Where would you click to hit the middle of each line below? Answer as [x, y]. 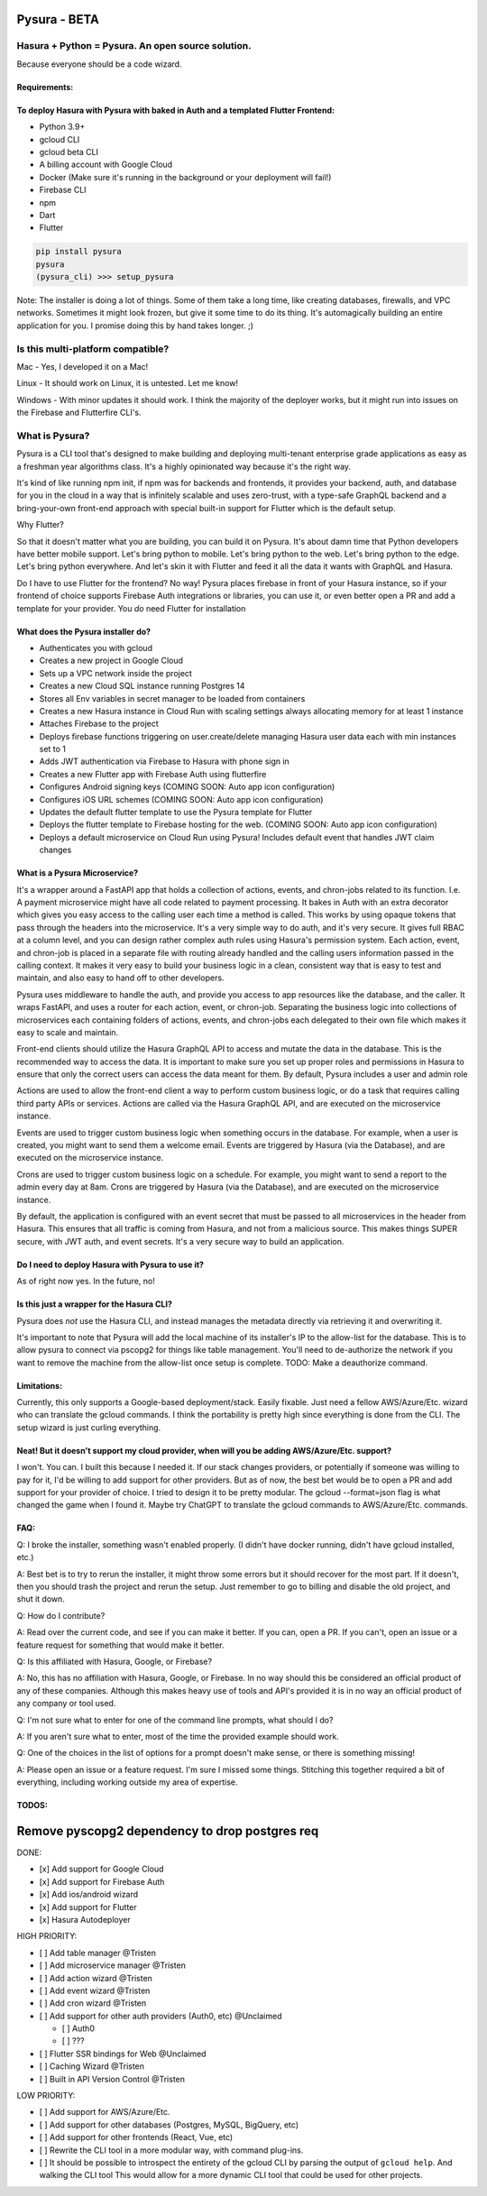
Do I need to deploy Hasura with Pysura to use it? [110, 1264]
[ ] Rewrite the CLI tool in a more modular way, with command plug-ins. [171, 2150]
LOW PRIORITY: [46, 2096]
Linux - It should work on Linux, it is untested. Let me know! [128, 383]
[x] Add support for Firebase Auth [102, 1881]
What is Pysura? [53, 436]
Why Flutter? [41, 525]
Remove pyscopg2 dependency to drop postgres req [168, 1831]
